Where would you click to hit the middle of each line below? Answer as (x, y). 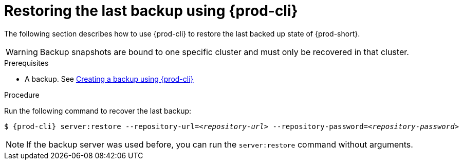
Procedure (22, 95)
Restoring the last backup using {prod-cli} (151, 11)
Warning (22, 52)
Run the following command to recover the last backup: (98, 111)
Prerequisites (26, 63)
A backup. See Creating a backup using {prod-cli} (109, 79)
